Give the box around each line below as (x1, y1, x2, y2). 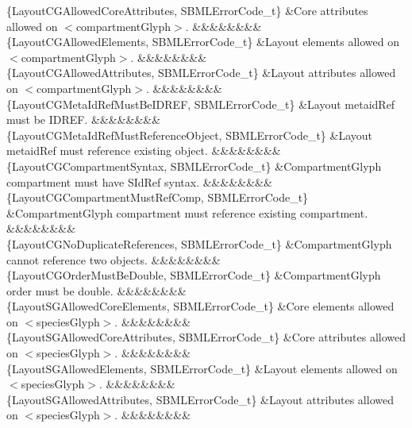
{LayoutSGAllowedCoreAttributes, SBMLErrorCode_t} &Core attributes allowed (6, 329, 406, 345)
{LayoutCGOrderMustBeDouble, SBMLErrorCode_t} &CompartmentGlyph (6, 267, 381, 283)
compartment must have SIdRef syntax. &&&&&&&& (6, 173, 272, 190)
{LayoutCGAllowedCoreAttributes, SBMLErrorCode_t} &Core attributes (6, 2, 368, 18)
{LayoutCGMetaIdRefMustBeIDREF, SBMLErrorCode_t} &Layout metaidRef (6, 95, 395, 112)
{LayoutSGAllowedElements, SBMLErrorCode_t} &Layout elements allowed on (6, 360, 398, 376)
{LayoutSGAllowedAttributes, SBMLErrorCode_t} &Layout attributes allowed (6, 391, 394, 407)
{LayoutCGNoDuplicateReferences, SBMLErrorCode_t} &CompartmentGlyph (6, 235, 392, 252)
